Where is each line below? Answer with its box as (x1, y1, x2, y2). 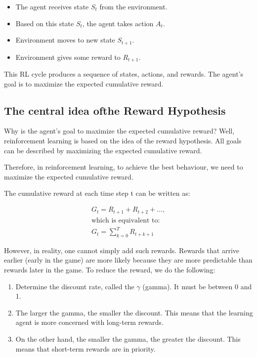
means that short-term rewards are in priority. (15, 343, 156, 354)
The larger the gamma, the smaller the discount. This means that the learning (15, 307, 253, 317)
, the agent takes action (82, 18, 154, 28)
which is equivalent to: (91, 217, 160, 224)
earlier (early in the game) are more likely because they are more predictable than (4, 255, 253, 265)
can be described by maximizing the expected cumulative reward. (4, 145, 202, 155)
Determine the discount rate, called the (15, 281, 134, 291)
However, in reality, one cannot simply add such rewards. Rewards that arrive (4, 245, 239, 255)
